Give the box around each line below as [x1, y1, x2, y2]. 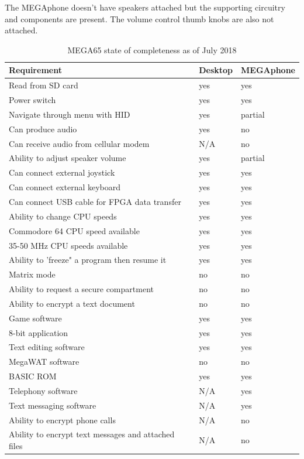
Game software [9, 311, 62, 324]
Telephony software [9, 384, 78, 396]
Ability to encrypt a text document [9, 297, 135, 309]
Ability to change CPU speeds [9, 210, 117, 222]
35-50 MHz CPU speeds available [9, 239, 128, 251]
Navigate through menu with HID [9, 108, 130, 120]
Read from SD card [9, 79, 78, 91]
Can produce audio [9, 122, 77, 135]
